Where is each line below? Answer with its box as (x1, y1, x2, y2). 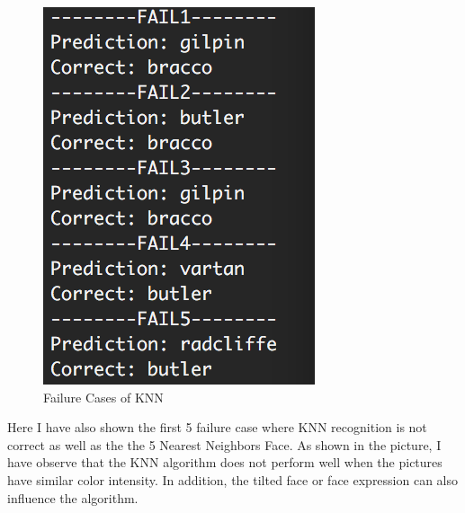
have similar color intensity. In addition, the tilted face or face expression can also (7, 470, 459, 489)
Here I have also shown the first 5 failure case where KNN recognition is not (7, 418, 427, 437)
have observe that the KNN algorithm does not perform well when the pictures (7, 453, 443, 472)
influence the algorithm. (7, 488, 139, 507)
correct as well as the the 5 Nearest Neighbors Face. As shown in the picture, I (7, 435, 442, 454)
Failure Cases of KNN (43, 387, 164, 406)
